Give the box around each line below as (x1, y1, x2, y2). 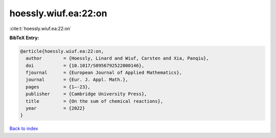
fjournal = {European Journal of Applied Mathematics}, (26, 70, 182, 76)
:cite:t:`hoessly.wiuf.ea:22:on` (9, 25, 72, 32)
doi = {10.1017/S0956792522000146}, (26, 63, 145, 68)
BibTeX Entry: (9, 35, 39, 41)
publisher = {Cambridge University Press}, (26, 91, 147, 97)
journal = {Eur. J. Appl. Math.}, (26, 77, 128, 82)
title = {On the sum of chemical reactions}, (26, 98, 164, 104)
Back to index (9, 125, 38, 132)
